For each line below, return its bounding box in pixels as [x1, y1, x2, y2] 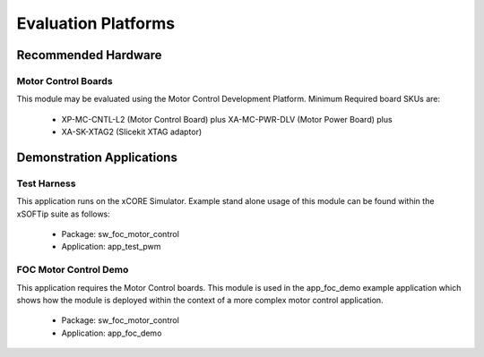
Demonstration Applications [16, 149, 178, 165]
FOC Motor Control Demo [16, 264, 129, 276]
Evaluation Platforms [16, 13, 176, 33]
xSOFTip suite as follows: [16, 208, 111, 219]
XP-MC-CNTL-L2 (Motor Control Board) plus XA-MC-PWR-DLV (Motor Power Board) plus [61, 114, 393, 124]
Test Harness [16, 177, 76, 190]
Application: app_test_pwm [61, 242, 161, 252]
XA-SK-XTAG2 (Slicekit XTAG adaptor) [61, 126, 203, 138]
